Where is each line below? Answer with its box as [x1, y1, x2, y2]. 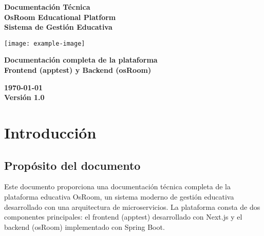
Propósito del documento [4, 157, 141, 173]
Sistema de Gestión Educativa [4, 22, 112, 32]
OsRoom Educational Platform [4, 11, 116, 22]
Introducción [4, 122, 97, 143]
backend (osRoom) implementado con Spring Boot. [4, 221, 165, 232]
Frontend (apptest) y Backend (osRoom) [4, 65, 152, 75]
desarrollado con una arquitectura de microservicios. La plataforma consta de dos [4, 201, 260, 212]
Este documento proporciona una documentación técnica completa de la [4, 181, 231, 192]
